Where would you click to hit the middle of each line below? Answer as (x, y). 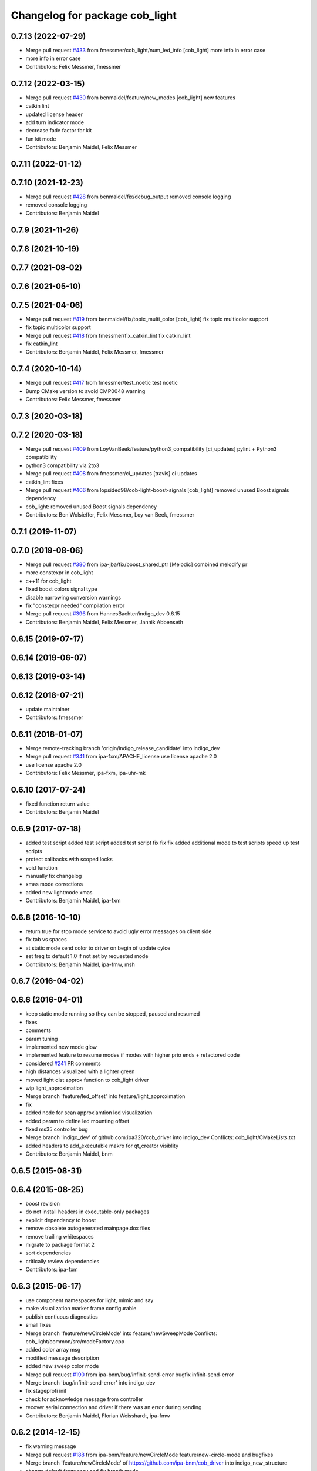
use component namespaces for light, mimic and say (90, 1300)
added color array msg (53, 1350)
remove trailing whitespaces (60, 1236)
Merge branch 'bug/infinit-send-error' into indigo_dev (90, 1382)
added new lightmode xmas (59, 892)
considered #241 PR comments (63, 1063)
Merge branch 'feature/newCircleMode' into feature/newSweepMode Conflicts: (122, 1333)
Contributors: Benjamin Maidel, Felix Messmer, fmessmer (95, 352)
